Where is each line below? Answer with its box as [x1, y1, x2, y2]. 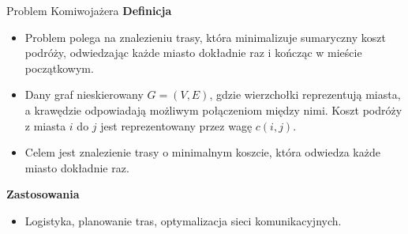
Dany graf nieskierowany [24, 86, 144, 103]
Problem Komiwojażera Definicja [6, 2, 172, 18]
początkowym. [24, 59, 94, 76]
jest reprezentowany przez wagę [100, 117, 253, 134]
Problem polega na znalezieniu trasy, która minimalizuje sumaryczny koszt [24, 28, 386, 45]
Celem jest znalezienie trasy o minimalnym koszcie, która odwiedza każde [24, 144, 380, 160]
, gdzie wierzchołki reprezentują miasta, [209, 86, 401, 103]
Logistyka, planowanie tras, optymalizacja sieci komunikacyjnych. [24, 212, 342, 228]
